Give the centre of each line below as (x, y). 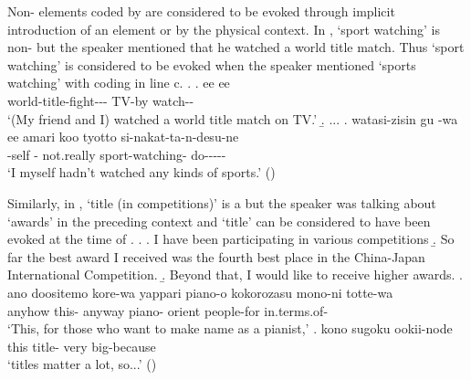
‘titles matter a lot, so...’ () (82, 364)
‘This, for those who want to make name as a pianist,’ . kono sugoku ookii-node (230, 328)
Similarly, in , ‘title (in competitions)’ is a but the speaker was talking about (222, 202)
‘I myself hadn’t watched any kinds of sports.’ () (141, 172)
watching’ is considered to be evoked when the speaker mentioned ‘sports (212, 64)
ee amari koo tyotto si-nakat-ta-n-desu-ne (123, 137)
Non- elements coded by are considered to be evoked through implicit (201, 11)
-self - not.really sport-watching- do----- (117, 154)
